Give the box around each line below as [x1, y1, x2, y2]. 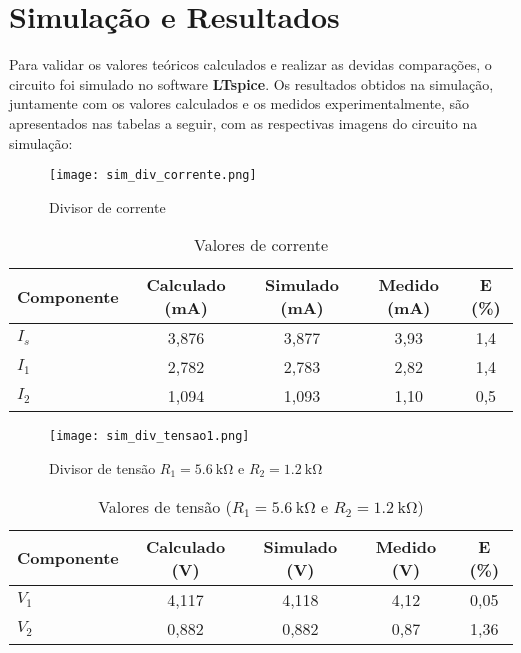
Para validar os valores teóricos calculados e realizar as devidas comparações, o [9, 54, 492, 75]
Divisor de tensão [49, 458, 156, 478]
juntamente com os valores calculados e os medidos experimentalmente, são [9, 93, 470, 114]
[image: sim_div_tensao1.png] [49, 429, 250, 444]
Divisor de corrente [49, 196, 166, 217]
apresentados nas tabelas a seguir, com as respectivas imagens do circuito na [9, 112, 478, 133]
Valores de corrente [194, 233, 328, 257]
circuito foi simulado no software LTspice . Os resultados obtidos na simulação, [9, 73, 494, 94]
